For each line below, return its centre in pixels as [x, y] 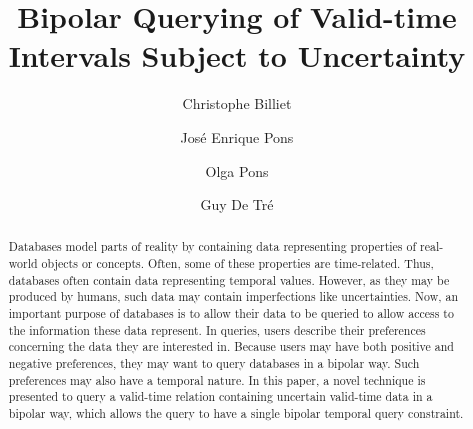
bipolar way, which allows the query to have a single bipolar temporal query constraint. [236, 413]
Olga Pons [237, 170]
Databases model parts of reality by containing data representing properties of [212, 246]
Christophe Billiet [237, 103]
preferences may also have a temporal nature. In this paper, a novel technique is [217, 379]
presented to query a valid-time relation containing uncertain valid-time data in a [220, 396]
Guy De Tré [237, 204]
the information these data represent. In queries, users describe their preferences [217, 329]
